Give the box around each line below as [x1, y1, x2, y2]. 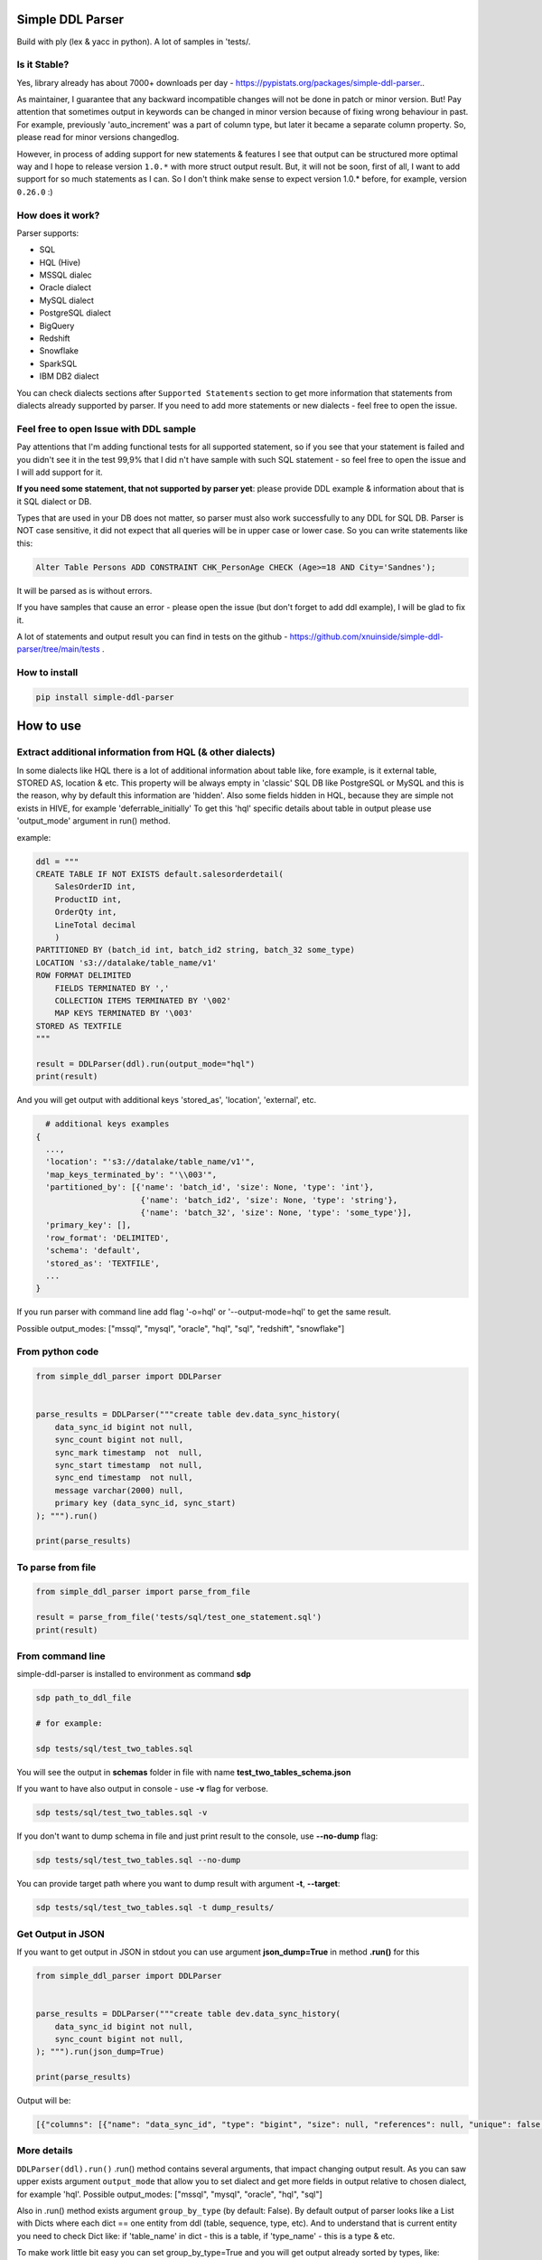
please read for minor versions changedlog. [16, 132, 180, 143]
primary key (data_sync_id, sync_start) [54, 1498, 237, 1509]
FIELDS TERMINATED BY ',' [54, 983, 170, 993]
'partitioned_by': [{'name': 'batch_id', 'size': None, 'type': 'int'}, [45, 1182, 375, 1192]
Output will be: [16, 2095, 71, 2106]
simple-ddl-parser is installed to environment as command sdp [16, 1669, 252, 1680]
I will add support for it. [16, 466, 103, 477]
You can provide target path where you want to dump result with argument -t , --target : [16, 1879, 341, 1889]
